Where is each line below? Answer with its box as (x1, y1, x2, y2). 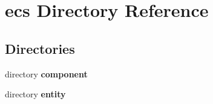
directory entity (5, 88, 66, 100)
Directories (5, 39, 75, 57)
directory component (5, 67, 88, 80)
